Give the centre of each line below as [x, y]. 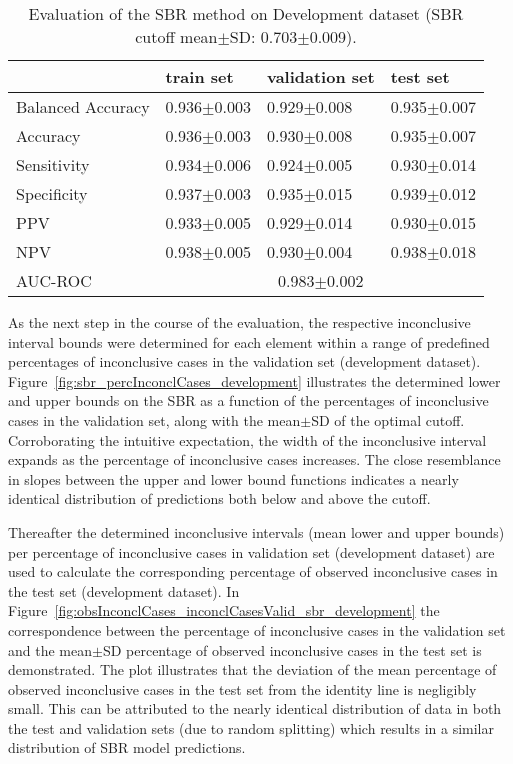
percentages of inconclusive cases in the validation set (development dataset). [244, 361]
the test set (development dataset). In [124, 590]
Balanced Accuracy [83, 106]
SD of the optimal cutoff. [388, 419]
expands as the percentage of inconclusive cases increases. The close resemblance [254, 459]
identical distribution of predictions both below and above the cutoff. [219, 498]
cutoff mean [176, 36]
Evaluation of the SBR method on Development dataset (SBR [246, 13]
